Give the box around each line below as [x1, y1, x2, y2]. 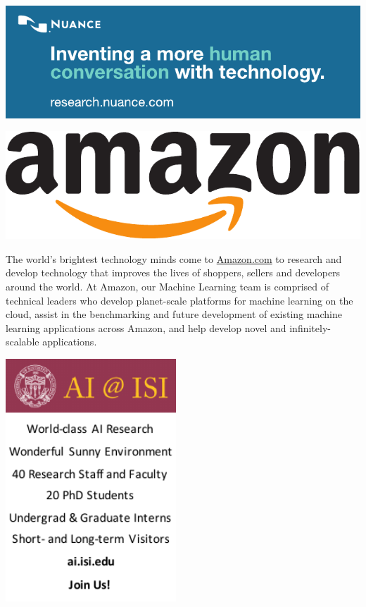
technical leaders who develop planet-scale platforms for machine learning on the [6, 293, 353, 307]
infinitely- [289, 320, 331, 335]
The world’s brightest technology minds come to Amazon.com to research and [6, 251, 342, 266]
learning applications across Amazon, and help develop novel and [6, 320, 286, 335]
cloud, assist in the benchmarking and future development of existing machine [6, 307, 342, 321]
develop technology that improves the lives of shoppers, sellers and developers [6, 265, 341, 280]
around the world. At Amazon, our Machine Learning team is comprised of [6, 279, 329, 294]
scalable [6, 334, 39, 349]
